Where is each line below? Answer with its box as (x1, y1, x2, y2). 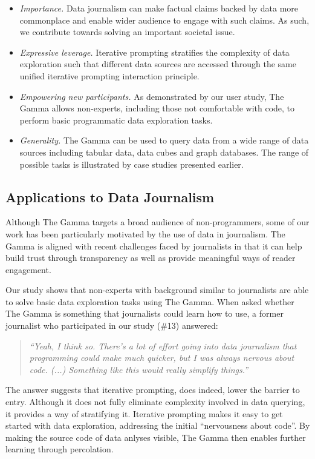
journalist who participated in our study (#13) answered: (5, 319, 218, 332)
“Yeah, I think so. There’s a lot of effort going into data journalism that (29, 339, 297, 352)
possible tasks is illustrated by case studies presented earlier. (19, 157, 244, 170)
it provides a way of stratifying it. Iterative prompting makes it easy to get (5, 407, 283, 420)
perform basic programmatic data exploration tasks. (19, 113, 213, 126)
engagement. (5, 263, 51, 276)
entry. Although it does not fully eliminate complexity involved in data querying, (5, 395, 305, 408)
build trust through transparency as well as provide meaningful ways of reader (5, 251, 296, 264)
